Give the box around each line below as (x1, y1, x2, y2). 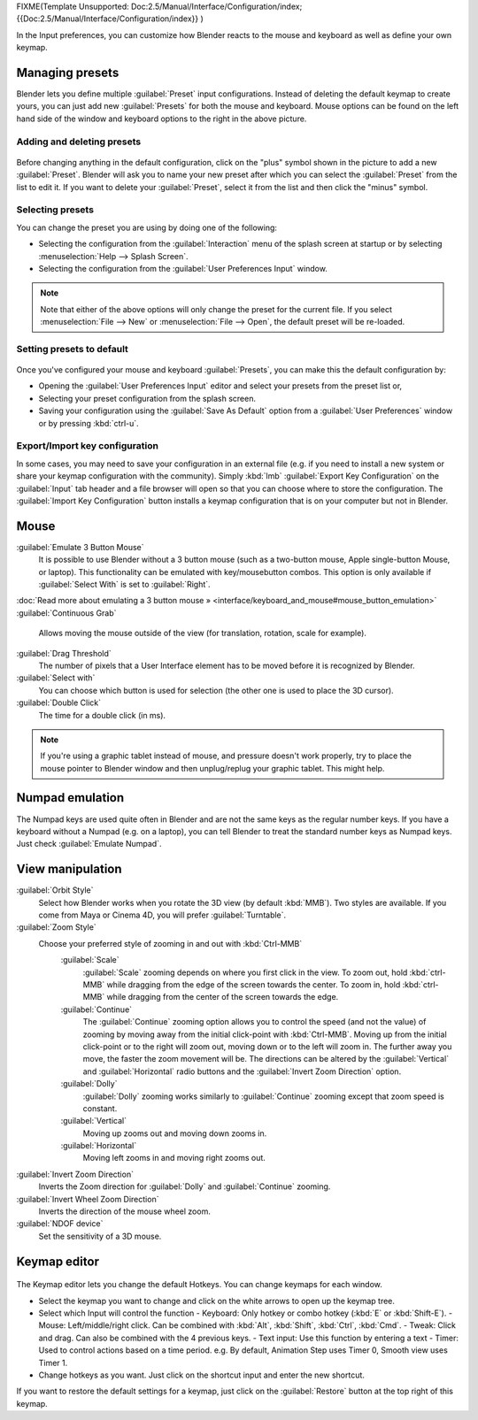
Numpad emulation (16, 790, 125, 805)
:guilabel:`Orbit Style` (16, 885, 94, 895)
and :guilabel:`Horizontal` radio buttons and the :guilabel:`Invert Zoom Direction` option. (82, 1066, 402, 1077)
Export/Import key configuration (16, 440, 159, 452)
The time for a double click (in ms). (38, 710, 166, 720)
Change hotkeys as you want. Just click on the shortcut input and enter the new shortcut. (38, 1370, 365, 1380)
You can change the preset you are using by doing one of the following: (16, 222, 278, 233)
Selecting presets (16, 203, 95, 216)
